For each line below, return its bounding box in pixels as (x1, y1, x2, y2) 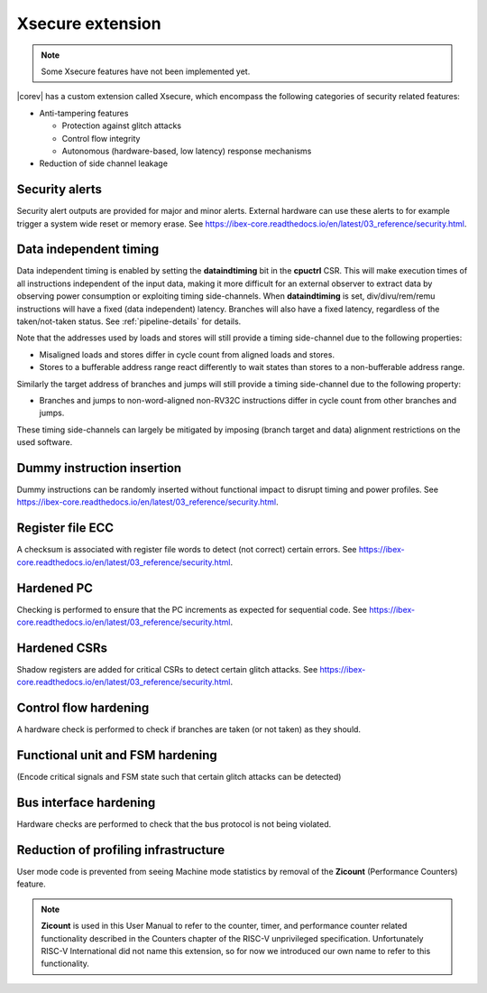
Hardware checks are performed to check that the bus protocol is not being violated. (16, 819, 332, 830)
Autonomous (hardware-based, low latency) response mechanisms (61, 145, 312, 156)
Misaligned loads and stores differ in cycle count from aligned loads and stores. (39, 348, 335, 360)
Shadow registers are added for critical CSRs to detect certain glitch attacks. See (16, 664, 318, 674)
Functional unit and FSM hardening (16, 747, 218, 763)
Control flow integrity (61, 133, 141, 144)
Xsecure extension (16, 14, 161, 33)
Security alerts (16, 181, 103, 198)
